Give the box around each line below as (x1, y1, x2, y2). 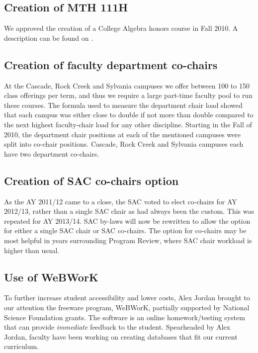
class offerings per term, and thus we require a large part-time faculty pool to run (4, 90, 253, 100)
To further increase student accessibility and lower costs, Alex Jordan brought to (4, 292, 250, 303)
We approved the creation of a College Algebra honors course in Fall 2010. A (4, 23, 238, 33)
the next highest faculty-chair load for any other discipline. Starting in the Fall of (4, 119, 252, 129)
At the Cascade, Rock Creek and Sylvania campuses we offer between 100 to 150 (4, 80, 250, 90)
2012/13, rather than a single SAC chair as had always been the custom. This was (4, 206, 254, 216)
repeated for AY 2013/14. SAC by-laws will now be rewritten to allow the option (4, 215, 251, 226)
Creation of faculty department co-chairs (4, 57, 218, 72)
